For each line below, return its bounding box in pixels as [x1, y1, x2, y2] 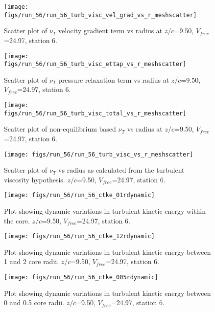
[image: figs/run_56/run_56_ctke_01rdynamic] [4, 192, 155, 199]
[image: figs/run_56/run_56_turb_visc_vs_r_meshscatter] [4, 151, 193, 158]
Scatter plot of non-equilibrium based [4, 124, 116, 134]
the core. [4, 215, 30, 225]
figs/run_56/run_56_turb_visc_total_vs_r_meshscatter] [4, 110, 187, 117]
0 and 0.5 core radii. [4, 297, 64, 308]
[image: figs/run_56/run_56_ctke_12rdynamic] [4, 233, 155, 240]
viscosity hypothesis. [4, 174, 65, 184]
